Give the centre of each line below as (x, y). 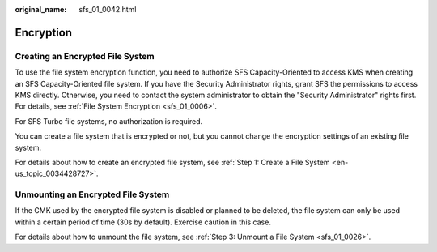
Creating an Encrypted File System (85, 56)
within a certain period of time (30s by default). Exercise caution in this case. (143, 222)
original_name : (41, 9)
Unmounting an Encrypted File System (92, 194)
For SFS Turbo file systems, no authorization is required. (109, 121)
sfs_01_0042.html (108, 9)
